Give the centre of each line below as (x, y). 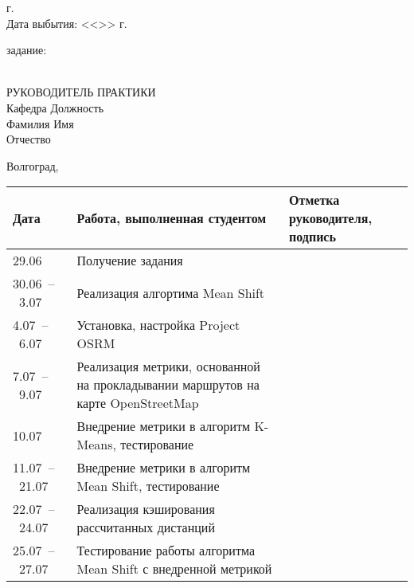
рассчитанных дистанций (146, 527)
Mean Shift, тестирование (148, 486)
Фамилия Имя (40, 123)
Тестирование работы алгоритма (166, 551)
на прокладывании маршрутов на (168, 385)
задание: (27, 50)
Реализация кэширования (146, 509)
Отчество (29, 139)
